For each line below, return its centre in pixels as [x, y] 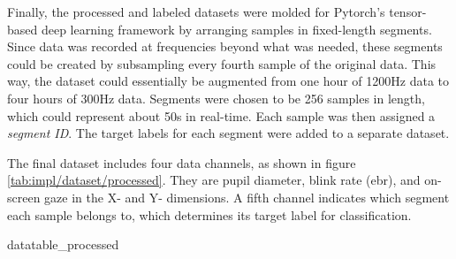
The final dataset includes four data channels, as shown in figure [182, 162]
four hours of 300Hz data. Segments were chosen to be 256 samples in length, [216, 98]
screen [24, 197]
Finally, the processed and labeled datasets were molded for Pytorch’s [196, 11]
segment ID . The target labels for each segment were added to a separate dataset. [228, 133]
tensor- [408, 11]
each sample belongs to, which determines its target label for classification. [209, 214]
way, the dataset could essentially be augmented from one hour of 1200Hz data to [228, 81]
